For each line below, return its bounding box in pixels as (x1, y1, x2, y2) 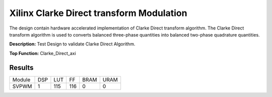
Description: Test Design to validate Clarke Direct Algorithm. (9, 41, 135, 47)
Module (12, 76, 31, 83)
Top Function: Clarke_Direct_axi (9, 50, 77, 56)
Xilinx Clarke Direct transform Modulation (9, 7, 187, 18)
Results (9, 63, 34, 72)
